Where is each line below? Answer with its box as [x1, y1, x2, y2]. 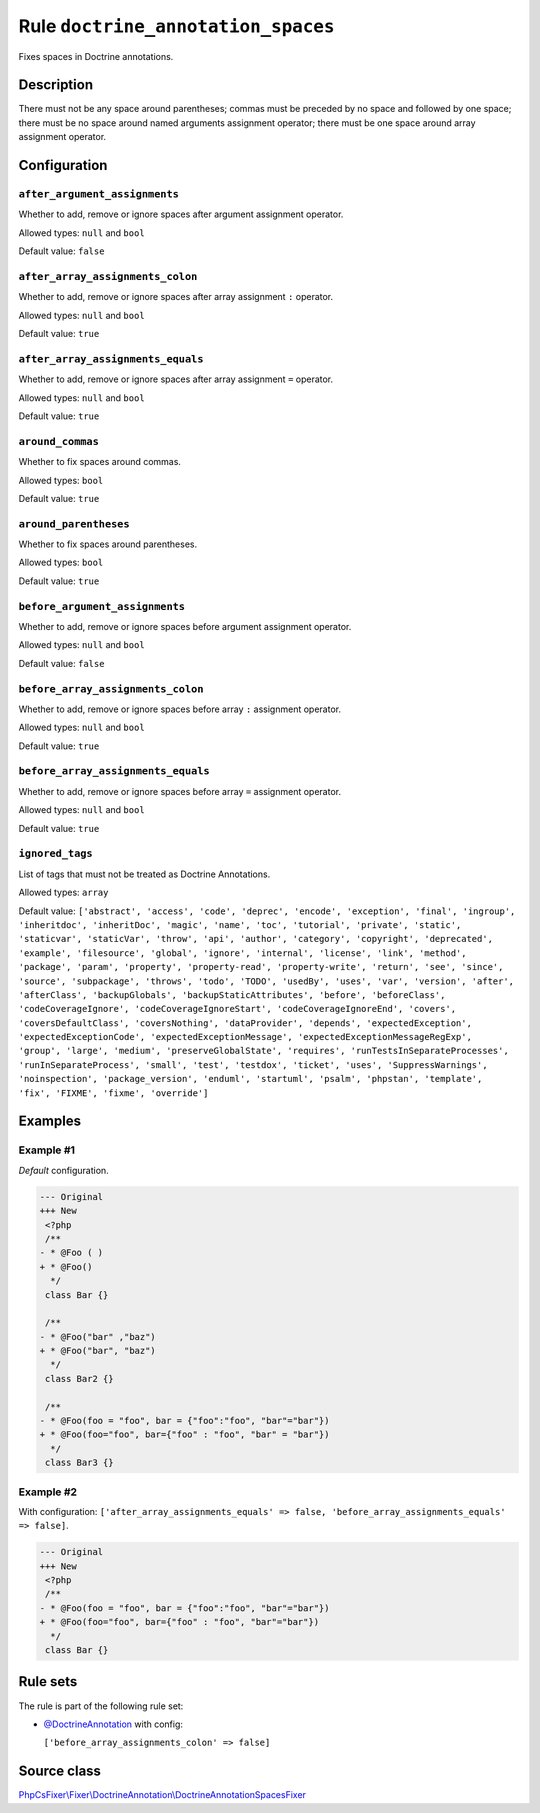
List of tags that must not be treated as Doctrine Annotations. [18, 868, 271, 880]
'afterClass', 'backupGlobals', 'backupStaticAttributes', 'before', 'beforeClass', [18, 989, 446, 1000]
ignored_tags [18, 847, 94, 860]
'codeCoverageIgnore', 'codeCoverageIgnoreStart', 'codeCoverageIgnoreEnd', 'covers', [18, 1003, 457, 1015]
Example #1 [18, 1143, 75, 1157]
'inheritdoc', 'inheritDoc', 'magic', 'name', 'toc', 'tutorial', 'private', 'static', [18, 919, 462, 930]
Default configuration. [18, 1164, 109, 1176]
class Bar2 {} [45, 1373, 114, 1384]
